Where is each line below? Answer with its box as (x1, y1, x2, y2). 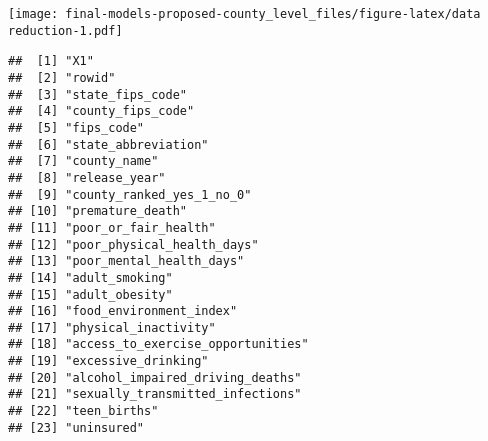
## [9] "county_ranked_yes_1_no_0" (8, 187, 252, 202)
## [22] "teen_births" (8, 404, 159, 419)
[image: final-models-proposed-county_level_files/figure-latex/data (8, 7, 481, 21)
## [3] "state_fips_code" (8, 87, 187, 102)
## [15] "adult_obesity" (8, 287, 173, 302)
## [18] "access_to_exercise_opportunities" (8, 337, 309, 352)
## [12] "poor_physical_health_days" (8, 237, 259, 252)
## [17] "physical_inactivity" (8, 320, 216, 335)
